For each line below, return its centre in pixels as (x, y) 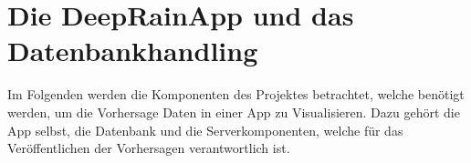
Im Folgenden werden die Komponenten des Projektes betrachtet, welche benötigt (236, 94)
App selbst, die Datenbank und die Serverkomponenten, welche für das (205, 130)
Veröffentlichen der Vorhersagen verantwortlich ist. (149, 148)
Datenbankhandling (133, 51)
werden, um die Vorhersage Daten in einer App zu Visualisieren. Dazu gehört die (234, 112)
